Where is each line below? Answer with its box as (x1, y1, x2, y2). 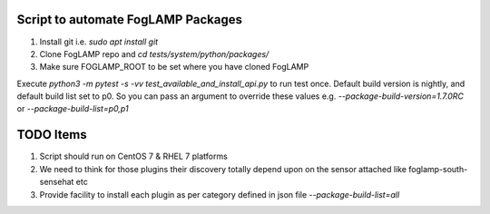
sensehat (39, 177, 74, 188)
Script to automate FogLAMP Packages (16, 12, 243, 27)
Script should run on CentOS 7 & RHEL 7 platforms (39, 151, 229, 162)
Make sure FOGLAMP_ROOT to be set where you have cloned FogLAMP (39, 62, 309, 73)
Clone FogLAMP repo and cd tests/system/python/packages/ (39, 48, 269, 59)
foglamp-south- (408, 163, 468, 174)
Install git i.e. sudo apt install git (39, 36, 159, 47)
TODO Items (16, 127, 87, 142)
